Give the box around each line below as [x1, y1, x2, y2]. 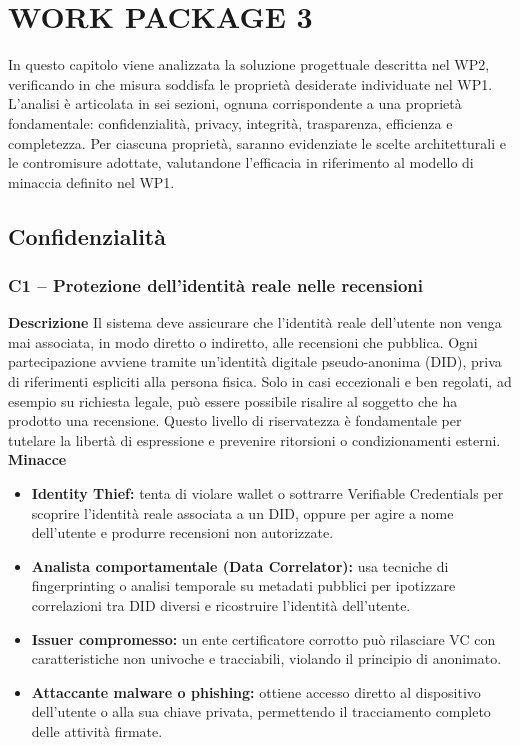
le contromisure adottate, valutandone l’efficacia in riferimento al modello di [8, 152, 474, 173]
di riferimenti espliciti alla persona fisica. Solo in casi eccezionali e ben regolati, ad [8, 371, 512, 392]
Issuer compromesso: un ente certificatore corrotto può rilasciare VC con [31, 628, 496, 649]
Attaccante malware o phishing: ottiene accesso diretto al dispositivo [31, 681, 481, 702]
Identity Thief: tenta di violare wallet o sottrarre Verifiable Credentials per [31, 483, 504, 504]
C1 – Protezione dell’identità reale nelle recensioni [8, 272, 423, 297]
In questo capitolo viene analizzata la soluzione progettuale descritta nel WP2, [8, 54, 490, 75]
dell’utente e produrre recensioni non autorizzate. [31, 522, 334, 543]
